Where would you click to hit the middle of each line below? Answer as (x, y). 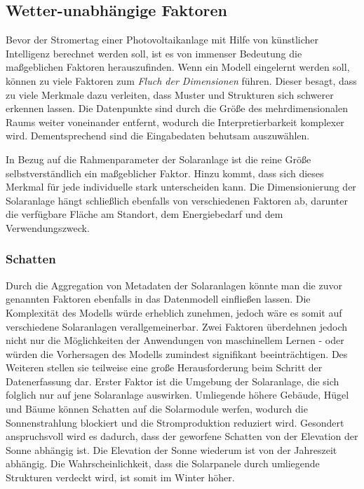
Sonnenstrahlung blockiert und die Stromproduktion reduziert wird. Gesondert (175, 422)
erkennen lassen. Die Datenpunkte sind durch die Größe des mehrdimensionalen (177, 108)
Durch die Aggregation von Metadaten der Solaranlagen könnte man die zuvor (174, 285)
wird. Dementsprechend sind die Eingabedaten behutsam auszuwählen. (158, 136)
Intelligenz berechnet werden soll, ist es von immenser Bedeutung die (154, 53)
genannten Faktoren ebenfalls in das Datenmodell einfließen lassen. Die (158, 299)
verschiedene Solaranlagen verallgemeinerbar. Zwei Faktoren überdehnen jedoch (177, 326)
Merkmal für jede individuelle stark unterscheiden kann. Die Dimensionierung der (181, 187)
